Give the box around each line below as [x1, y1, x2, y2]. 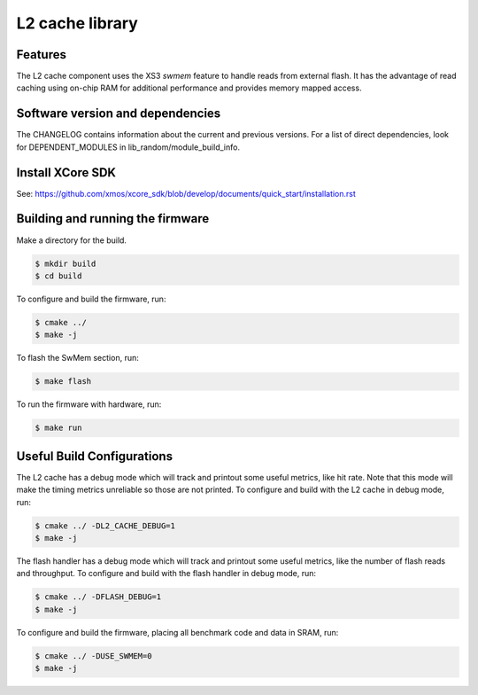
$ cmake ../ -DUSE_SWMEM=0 [35, 651, 152, 660]
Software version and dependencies [16, 106, 221, 121]
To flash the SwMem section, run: [16, 353, 139, 363]
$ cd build [35, 270, 82, 281]
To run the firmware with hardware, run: [16, 399, 162, 410]
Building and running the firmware [16, 211, 210, 226]
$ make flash [35, 377, 92, 387]
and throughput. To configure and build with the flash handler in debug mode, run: [16, 568, 317, 579]
